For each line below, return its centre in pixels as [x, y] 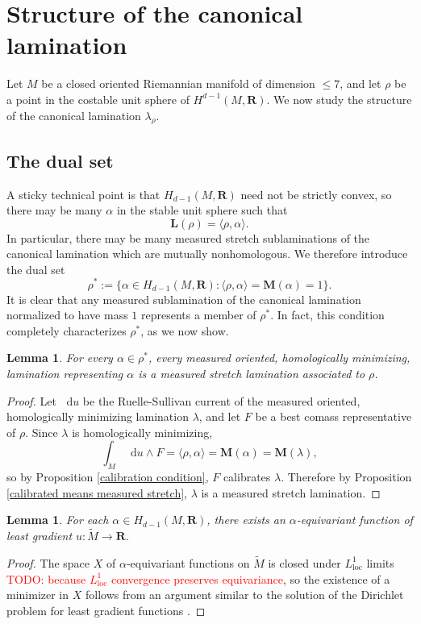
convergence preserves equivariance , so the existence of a [250, 578]
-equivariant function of [354, 520]
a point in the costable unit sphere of [98, 99]
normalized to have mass [67, 315]
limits [380, 562]
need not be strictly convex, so [316, 194]
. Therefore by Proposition [346, 477]
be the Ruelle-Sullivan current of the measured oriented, [221, 400]
